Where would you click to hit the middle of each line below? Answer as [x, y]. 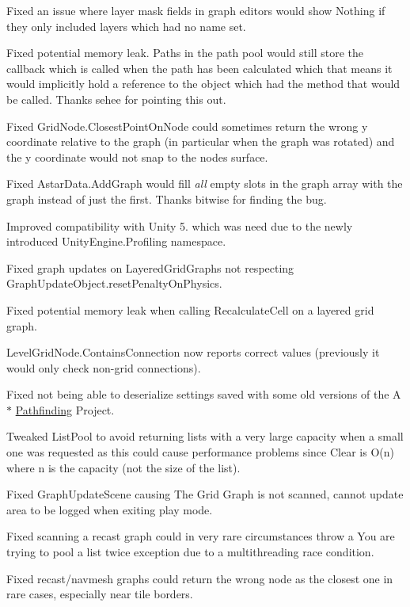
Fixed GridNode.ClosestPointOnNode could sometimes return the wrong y [187, 126]
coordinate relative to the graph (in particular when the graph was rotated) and [201, 141]
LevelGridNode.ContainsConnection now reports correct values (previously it [193, 352]
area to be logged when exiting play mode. [110, 509]
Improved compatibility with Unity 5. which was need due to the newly [180, 225]
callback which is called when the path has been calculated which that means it [199, 68]
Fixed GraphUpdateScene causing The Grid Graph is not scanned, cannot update [205, 494]
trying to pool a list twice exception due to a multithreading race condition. [190, 552]
